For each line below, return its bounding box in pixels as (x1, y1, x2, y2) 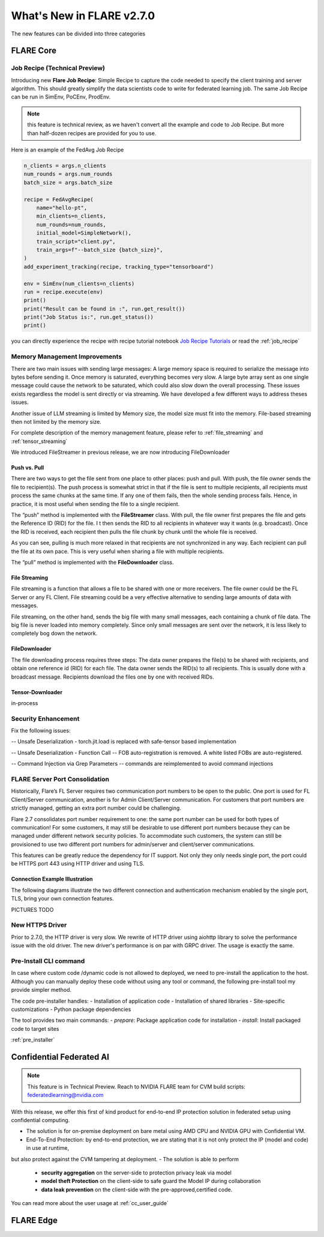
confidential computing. (11, 1117, 70, 1124)
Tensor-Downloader (11, 688, 63, 695)
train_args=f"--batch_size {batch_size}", (36, 246, 163, 253)
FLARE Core (11, 46, 57, 56)
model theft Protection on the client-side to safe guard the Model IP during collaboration (41, 1177, 261, 1185)
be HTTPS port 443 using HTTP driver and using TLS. (11, 860, 145, 867)
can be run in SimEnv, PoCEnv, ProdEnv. (11, 93, 111, 100)
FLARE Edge (11, 1215, 58, 1226)
